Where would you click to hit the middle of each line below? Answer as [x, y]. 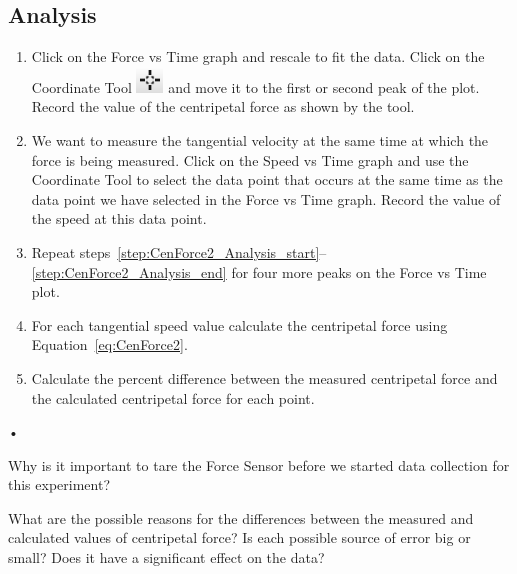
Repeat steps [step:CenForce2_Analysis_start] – [179, 251]
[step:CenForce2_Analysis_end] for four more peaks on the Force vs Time [259, 271]
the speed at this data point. [119, 218]
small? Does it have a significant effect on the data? [166, 557]
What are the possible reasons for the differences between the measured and [241, 517]
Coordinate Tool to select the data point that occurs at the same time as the [267, 179]
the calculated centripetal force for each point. [173, 397]
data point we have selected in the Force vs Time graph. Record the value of [266, 198]
